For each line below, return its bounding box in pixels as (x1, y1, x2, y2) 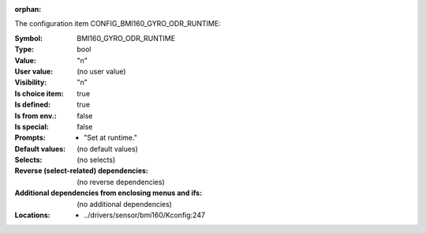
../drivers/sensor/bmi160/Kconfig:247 (84, 210, 205, 220)
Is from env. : (14, 111, 57, 120)
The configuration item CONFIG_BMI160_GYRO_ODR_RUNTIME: (14, 19, 221, 28)
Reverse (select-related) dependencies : (14, 166, 149, 175)
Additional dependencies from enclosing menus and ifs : (14, 188, 203, 197)
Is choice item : (14, 88, 64, 98)
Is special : (14, 122, 49, 131)
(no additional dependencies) (77, 199, 173, 209)
